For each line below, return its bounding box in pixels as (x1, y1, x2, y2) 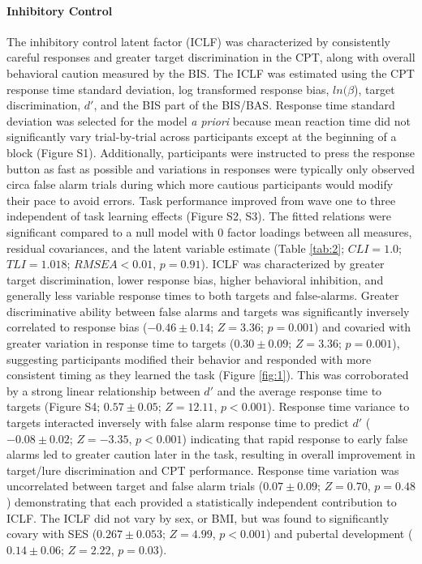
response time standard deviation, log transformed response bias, (6, 80, 329, 97)
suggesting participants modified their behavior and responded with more (6, 350, 372, 367)
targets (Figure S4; (6, 398, 101, 415)
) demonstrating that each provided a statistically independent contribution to (6, 493, 397, 511)
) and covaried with (314, 318, 411, 335)
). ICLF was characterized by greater (200, 255, 385, 272)
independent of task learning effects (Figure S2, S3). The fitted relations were (6, 207, 391, 224)
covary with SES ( (6, 525, 97, 542)
